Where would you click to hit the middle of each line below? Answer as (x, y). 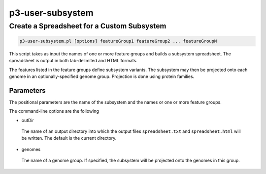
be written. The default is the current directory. (69, 138)
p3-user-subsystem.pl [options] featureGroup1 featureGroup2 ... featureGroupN (118, 41)
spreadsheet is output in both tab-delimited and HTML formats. (73, 61)
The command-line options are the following (54, 111)
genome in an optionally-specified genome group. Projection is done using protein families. (102, 76)
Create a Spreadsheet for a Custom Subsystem (88, 26)
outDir (28, 120)
